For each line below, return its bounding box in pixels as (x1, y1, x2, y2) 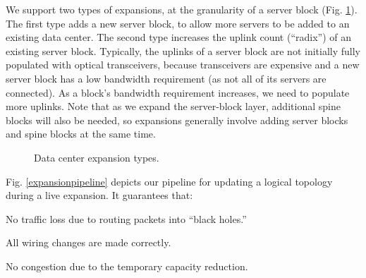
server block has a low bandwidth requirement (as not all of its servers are (6, 71, 327, 85)
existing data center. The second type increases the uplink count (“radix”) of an (6, 30, 352, 44)
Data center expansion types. (34, 150, 159, 164)
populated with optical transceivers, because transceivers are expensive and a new (6, 57, 360, 72)
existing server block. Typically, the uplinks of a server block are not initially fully (6, 43, 360, 58)
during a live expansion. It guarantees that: (6, 188, 193, 203)
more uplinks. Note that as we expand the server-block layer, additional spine (6, 99, 341, 114)
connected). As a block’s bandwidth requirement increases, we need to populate (6, 85, 350, 99)
